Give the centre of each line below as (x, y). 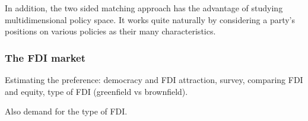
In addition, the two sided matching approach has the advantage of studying (144, 8)
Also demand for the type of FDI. (66, 111)
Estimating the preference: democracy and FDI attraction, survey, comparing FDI (154, 79)
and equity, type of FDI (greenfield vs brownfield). (96, 91)
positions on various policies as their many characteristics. (110, 31)
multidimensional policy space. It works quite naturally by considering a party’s (150, 19)
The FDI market (45, 57)
